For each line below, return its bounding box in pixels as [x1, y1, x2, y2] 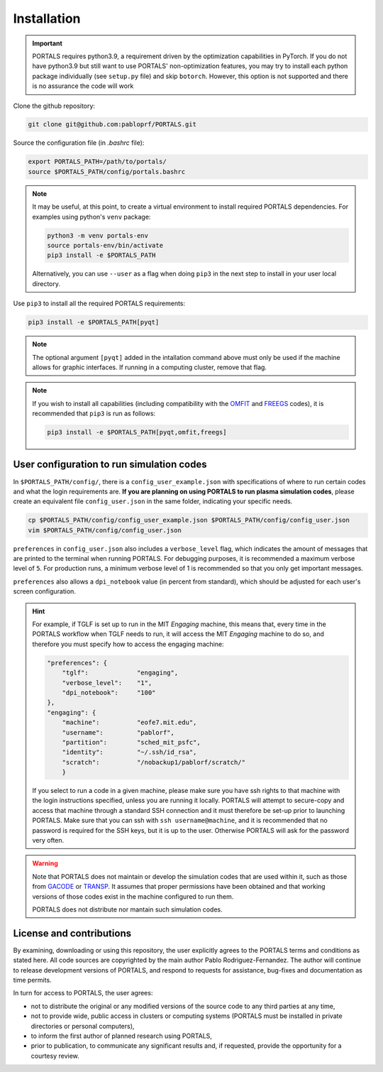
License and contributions [13, 927, 131, 939]
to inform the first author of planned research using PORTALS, [30, 1032, 213, 1040]
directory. [32, 279, 60, 288]
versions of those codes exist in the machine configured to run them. [32, 892, 234, 901]
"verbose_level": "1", [62, 679, 152, 687]
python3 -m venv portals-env [47, 231, 149, 239]
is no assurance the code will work [32, 82, 134, 90]
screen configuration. [13, 587, 76, 596]
